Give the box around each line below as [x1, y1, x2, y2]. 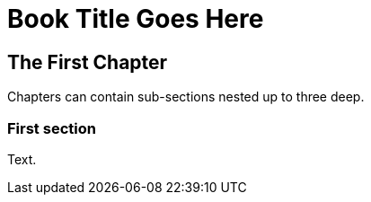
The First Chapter [7, 50, 168, 74]
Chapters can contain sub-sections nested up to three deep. [7, 89, 365, 105]
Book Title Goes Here [7, 4, 264, 34]
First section [7, 119, 96, 137]
